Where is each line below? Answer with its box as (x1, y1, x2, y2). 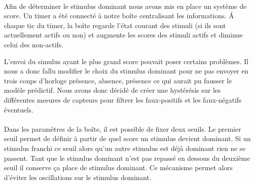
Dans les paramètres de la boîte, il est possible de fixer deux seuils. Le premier (4, 123, 241, 134)
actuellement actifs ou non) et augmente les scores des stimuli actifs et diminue (4, 30, 243, 40)
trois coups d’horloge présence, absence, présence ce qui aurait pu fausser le (4, 75, 232, 85)
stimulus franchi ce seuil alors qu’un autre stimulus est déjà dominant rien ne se (4, 143, 246, 153)
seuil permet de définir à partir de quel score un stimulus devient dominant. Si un (4, 133, 251, 144)
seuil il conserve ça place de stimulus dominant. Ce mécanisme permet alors (4, 162, 233, 173)
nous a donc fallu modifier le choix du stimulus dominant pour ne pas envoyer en (4, 66, 249, 76)
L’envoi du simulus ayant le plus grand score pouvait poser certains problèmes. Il (4, 56, 249, 66)
